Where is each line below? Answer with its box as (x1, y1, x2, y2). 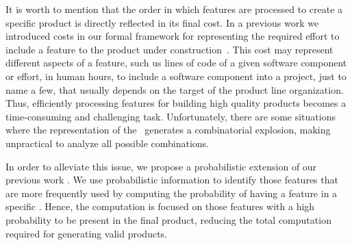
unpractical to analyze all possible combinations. (5, 136, 210, 150)
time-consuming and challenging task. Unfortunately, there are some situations (5, 109, 336, 123)
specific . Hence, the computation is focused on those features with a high (5, 199, 315, 214)
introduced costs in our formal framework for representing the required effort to (5, 29, 340, 43)
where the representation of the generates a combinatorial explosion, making (5, 122, 331, 137)
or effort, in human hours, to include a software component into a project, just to (5, 68, 347, 83)
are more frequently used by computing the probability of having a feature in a (5, 185, 338, 200)
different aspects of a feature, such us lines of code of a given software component (5, 55, 347, 70)
